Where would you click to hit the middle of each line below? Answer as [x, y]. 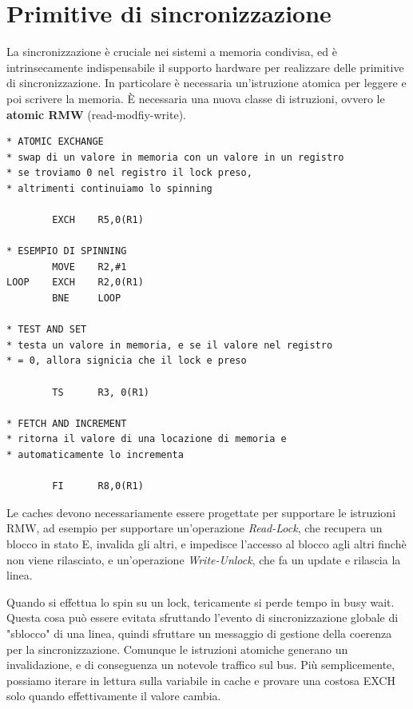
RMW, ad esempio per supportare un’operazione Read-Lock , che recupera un [195, 528]
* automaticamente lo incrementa [95, 454]
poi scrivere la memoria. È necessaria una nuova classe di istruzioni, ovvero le [196, 98]
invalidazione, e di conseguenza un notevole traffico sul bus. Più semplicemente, [201, 665]
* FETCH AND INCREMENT [67, 423]
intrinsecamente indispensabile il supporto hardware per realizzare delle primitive [205, 67]
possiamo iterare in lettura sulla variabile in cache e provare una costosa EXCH [201, 680]
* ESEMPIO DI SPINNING [67, 251]
